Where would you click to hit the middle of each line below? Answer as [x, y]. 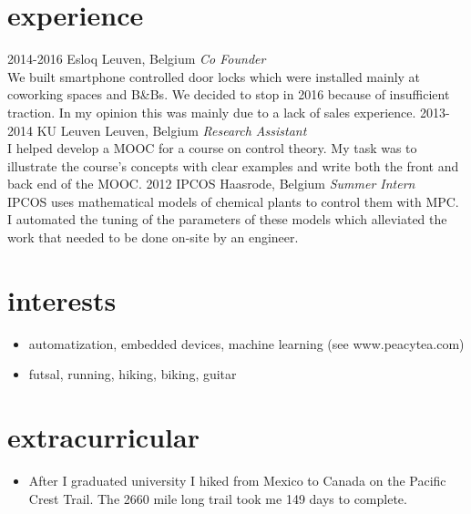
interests [62, 299]
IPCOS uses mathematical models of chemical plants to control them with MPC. [233, 201]
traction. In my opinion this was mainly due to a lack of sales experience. [212, 112]
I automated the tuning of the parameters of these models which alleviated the [227, 219]
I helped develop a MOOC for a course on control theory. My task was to [212, 148]
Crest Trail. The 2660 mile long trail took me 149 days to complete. [218, 498]
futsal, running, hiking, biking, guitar [133, 374]
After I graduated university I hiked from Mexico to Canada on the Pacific [237, 481]
